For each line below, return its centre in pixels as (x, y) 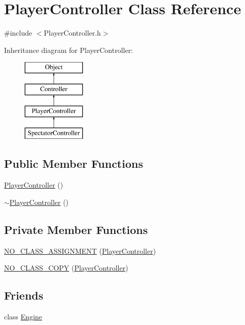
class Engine (23, 317)
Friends (24, 295)
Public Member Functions (74, 164)
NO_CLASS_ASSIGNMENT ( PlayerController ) (80, 250)
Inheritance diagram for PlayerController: (69, 50)
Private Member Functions (76, 229)
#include (18, 33)
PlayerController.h (72, 33)
